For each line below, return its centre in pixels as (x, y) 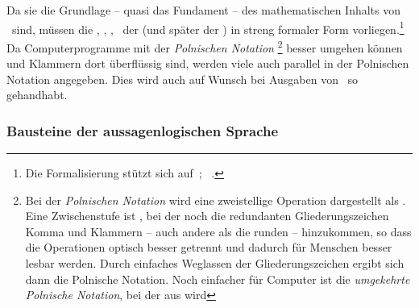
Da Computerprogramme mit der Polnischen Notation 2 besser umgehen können (205, 46)
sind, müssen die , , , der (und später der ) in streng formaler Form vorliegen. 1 (208, 27)
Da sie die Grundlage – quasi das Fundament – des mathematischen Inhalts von (204, 10)
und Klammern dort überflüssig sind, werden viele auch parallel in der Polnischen (208, 63)
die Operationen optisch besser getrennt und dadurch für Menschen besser (209, 247)
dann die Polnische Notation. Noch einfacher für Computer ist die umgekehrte (218, 279)
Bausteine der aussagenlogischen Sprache (143, 130)
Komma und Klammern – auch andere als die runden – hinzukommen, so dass (218, 231)
